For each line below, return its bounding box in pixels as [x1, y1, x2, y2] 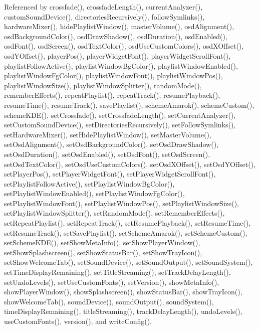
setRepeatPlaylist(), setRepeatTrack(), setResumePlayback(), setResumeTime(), [4, 218, 251, 228]
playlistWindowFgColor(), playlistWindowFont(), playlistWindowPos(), [4, 70, 223, 81]
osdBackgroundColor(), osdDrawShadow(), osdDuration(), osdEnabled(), [4, 31, 227, 41]
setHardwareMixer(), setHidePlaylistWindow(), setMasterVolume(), [4, 129, 211, 139]
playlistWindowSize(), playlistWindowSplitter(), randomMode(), [4, 80, 202, 90]
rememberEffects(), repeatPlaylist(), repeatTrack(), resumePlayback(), [4, 90, 220, 100]
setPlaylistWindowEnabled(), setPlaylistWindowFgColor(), [4, 188, 185, 199]
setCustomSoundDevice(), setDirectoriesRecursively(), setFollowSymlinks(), [4, 119, 236, 130]
